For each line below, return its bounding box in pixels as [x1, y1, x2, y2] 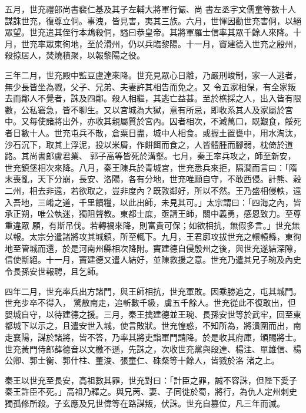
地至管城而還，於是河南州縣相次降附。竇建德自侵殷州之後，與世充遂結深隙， [5, 242, 301, 254]
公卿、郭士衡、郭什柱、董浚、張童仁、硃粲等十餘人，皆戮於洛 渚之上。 [5, 354, 280, 366]
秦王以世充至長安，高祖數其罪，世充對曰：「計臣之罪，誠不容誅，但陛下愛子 [5, 374, 297, 386]
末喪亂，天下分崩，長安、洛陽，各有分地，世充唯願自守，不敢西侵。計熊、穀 [5, 173, 301, 185]
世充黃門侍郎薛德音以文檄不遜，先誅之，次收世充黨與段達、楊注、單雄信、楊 [5, 342, 301, 355]
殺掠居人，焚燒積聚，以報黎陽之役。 [5, 49, 145, 61]
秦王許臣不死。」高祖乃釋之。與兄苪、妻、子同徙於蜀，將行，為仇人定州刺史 [5, 385, 297, 398]
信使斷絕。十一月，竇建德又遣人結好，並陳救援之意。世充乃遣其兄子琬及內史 [5, 253, 301, 266]
